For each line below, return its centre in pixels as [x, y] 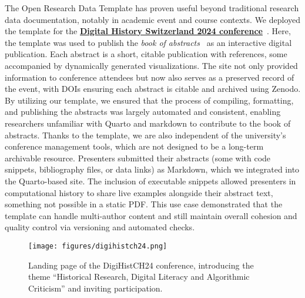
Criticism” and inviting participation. [95, 288]
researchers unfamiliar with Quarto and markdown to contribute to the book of [148, 123]
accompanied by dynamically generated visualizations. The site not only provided [151, 65]
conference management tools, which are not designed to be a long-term [134, 146]
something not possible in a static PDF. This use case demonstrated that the [144, 204]
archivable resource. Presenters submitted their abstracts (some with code [138, 158]
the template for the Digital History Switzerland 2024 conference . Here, [148, 31]
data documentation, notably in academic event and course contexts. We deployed [153, 19]
